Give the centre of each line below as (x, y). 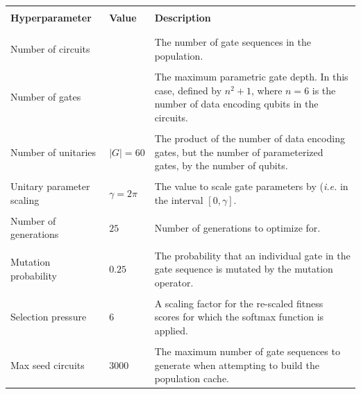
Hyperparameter (51, 17)
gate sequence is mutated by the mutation (244, 269)
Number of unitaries (53, 152)
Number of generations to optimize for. (237, 227)
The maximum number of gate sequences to (247, 351)
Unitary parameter (50, 186)
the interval (179, 199)
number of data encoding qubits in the (236, 104)
